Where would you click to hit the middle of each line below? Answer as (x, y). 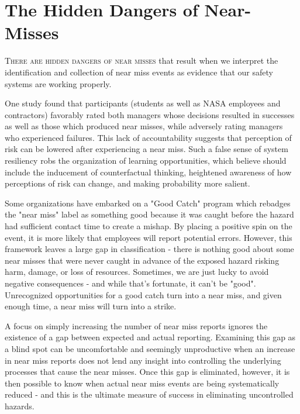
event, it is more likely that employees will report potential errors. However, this (149, 237)
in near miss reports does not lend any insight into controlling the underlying (143, 360)
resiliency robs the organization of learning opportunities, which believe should (146, 161)
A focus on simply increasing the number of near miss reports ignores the (136, 325)
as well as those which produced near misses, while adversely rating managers (144, 126)
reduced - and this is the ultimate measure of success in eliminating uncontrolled (149, 394)
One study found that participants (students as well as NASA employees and (143, 103)
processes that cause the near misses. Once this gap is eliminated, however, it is (147, 372)
